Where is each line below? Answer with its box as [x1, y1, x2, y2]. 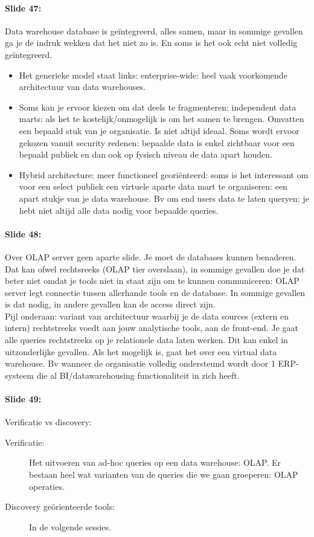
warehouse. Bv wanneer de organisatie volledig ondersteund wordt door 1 [5, 357, 275, 370]
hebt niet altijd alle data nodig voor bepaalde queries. [19, 204, 219, 216]
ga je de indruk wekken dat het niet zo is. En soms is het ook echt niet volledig [5, 36, 298, 49]
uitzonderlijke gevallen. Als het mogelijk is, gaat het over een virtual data [5, 345, 277, 358]
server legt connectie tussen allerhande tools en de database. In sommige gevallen [5, 286, 306, 298]
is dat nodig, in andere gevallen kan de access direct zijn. [5, 298, 216, 310]
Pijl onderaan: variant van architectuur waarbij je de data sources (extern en [5, 309, 289, 322]
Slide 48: [5, 227, 42, 240]
